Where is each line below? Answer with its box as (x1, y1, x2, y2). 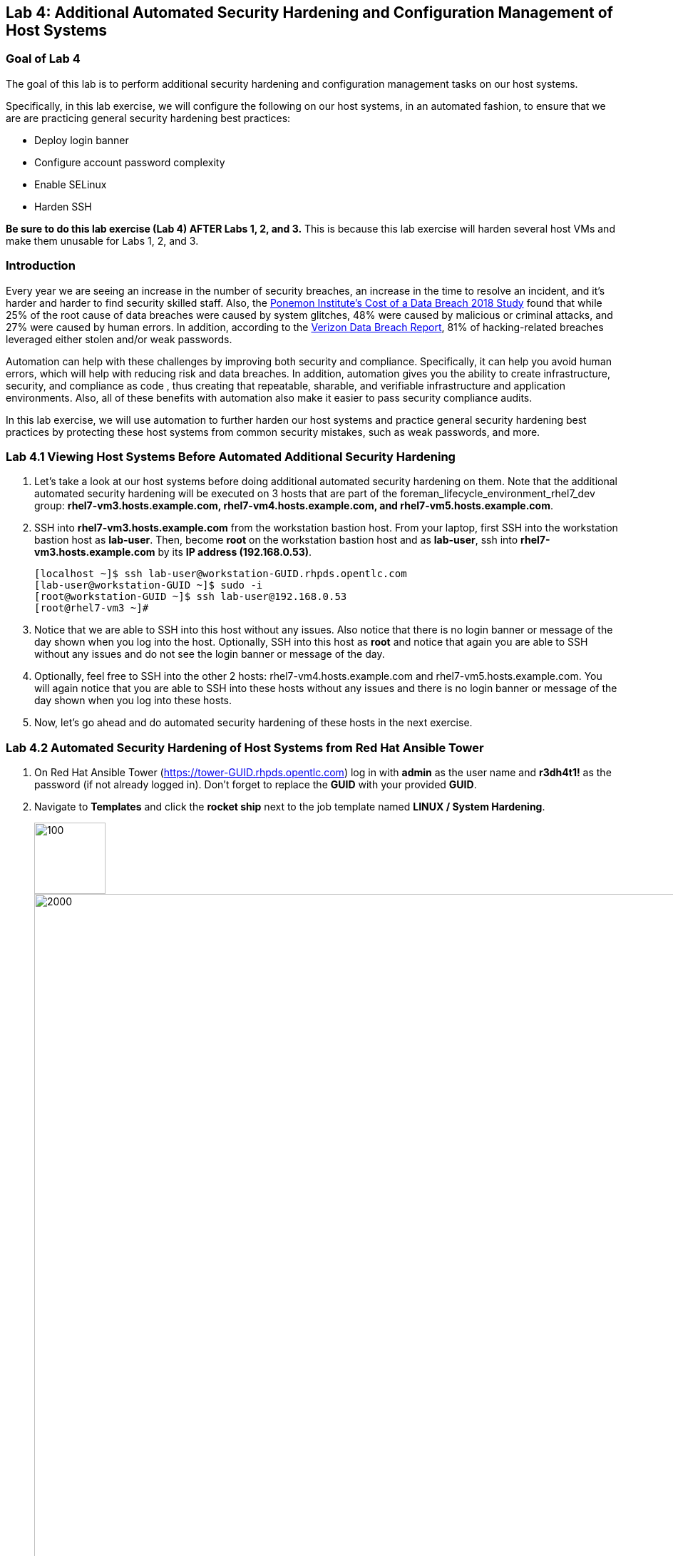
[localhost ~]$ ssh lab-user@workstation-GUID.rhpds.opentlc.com (34, 568, 407, 580)
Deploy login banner (34, 133, 129, 146)
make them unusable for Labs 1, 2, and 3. (6, 234, 199, 247)
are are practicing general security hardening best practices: (6, 111, 291, 124)
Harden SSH (34, 200, 92, 213)
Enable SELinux (34, 178, 107, 190)
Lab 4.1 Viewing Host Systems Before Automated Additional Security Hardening (6, 449, 456, 464)
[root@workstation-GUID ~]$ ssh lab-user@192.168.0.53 (34, 591, 347, 603)
